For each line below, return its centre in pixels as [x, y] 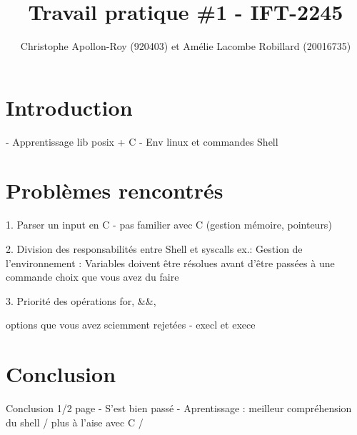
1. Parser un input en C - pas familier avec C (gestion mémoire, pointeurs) [169, 225]
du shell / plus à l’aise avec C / [75, 422]
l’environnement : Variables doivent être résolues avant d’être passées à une [170, 262]
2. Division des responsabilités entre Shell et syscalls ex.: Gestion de [154, 248]
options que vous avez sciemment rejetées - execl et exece [131, 325]
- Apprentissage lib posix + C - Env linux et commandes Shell [142, 141]
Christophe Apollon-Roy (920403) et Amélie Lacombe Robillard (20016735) [186, 46]
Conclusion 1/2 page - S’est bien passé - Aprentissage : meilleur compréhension [179, 408]
